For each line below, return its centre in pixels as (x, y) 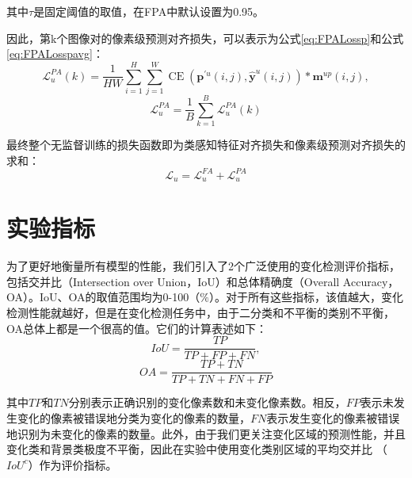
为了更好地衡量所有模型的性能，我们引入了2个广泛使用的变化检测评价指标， (203, 266)
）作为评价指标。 (72, 464)
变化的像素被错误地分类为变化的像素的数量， (134, 417)
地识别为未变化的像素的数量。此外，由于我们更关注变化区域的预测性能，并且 (206, 433)
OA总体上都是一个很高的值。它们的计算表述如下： (137, 328)
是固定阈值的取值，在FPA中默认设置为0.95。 (149, 11)
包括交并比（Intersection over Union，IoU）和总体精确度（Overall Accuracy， (203, 281)
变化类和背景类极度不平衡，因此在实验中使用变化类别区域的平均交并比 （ (197, 449)
